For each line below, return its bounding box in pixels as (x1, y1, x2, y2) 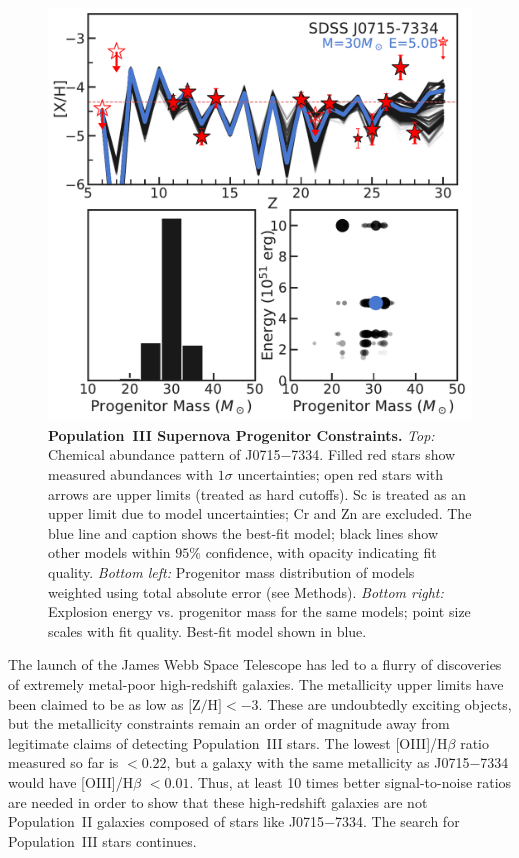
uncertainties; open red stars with (237, 464, 444, 485)
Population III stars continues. (8, 830, 197, 851)
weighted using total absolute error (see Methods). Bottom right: (48, 581, 444, 602)
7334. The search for (335, 811, 460, 832)
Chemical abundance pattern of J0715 (48, 444, 281, 465)
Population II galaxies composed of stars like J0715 (8, 811, 325, 832)
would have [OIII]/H (8, 771, 134, 792)
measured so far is (8, 752, 119, 773)
